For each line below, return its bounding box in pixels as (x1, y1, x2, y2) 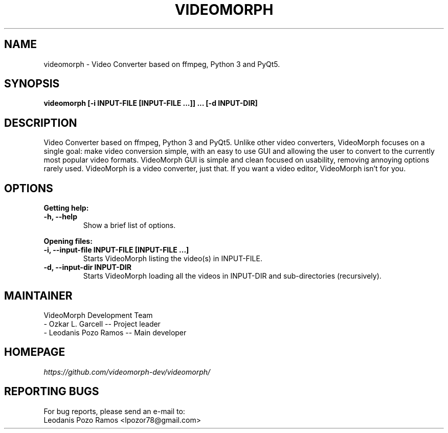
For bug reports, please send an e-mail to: (43, 406, 185, 416)
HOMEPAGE (4, 346, 65, 359)
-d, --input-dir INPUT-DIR (43, 263, 131, 272)
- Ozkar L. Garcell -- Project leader (43, 319, 161, 328)
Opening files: (43, 237, 93, 246)
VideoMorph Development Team (43, 310, 153, 320)
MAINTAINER (4, 289, 73, 302)
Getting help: (43, 203, 89, 213)
